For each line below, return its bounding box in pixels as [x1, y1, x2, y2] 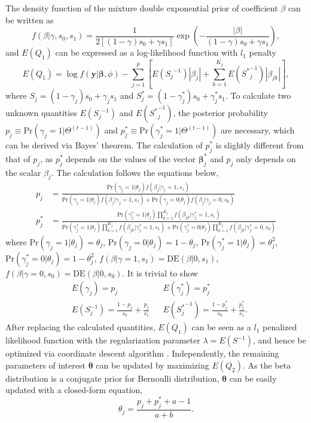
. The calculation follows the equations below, [51, 166, 219, 178]
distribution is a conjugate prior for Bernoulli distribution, [5, 372, 219, 384]
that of [5, 152, 31, 165]
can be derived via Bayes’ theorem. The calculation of [5, 139, 203, 151]
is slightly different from [215, 139, 304, 151]
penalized [263, 321, 297, 333]
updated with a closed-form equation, [5, 384, 143, 396]
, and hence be [252, 334, 306, 346]
